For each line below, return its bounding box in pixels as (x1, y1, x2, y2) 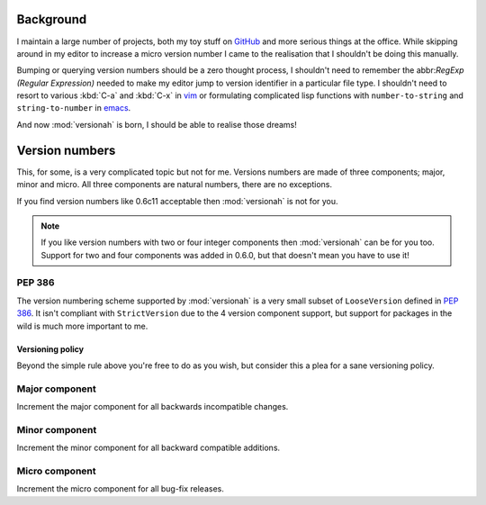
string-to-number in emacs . (16, 103, 131, 113)
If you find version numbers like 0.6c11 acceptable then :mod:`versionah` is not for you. (16, 195, 338, 206)
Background (16, 12, 87, 27)
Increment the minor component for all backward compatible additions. (16, 442, 281, 454)
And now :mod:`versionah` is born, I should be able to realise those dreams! (16, 119, 297, 130)
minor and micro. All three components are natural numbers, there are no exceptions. (16, 179, 333, 190)
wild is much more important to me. (16, 320, 148, 331)
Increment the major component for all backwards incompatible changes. (16, 401, 289, 412)
